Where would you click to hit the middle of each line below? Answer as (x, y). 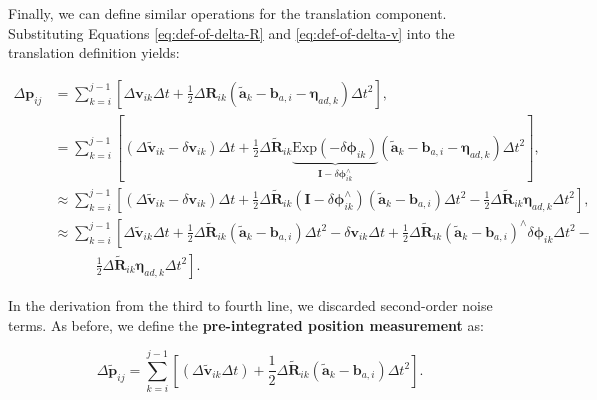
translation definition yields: (94, 52)
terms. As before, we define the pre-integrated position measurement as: (246, 324)
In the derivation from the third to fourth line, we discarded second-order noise (250, 304)
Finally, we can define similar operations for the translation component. (227, 13)
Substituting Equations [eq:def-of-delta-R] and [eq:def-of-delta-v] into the (231, 32)
